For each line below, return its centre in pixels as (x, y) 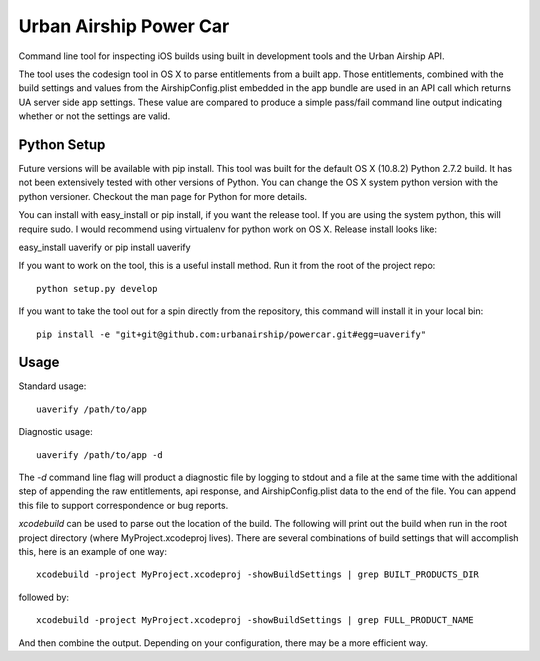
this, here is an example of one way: (92, 551)
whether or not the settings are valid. (94, 116)
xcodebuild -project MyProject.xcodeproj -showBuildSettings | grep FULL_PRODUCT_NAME (255, 620)
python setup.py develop (97, 288)
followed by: (44, 597)
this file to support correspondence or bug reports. (123, 505)
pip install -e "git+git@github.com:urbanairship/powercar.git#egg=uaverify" (231, 334)
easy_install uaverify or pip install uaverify (104, 247)
